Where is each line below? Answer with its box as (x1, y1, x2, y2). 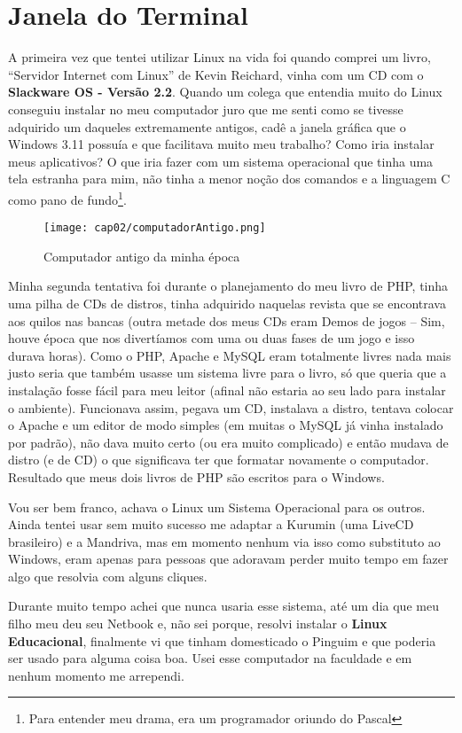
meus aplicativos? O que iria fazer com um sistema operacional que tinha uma (8, 152, 434, 170)
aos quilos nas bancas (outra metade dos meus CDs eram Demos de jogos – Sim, (8, 311, 445, 330)
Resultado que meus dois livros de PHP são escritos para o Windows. (8, 467, 385, 486)
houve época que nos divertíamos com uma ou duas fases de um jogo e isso (8, 329, 415, 347)
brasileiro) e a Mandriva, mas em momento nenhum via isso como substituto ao (8, 532, 441, 550)
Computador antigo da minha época (43, 246, 240, 265)
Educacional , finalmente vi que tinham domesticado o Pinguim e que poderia (8, 631, 436, 650)
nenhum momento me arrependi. (8, 666, 184, 684)
